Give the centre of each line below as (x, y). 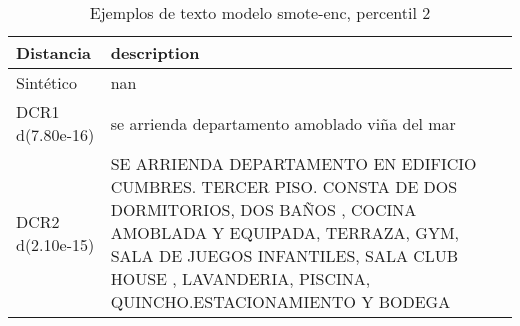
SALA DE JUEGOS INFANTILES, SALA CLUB (284, 255)
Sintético (46, 82)
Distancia (54, 52)
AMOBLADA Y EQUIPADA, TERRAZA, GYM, (285, 232)
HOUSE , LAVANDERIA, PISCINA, (240, 278)
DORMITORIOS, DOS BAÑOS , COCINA (263, 209)
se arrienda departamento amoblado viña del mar (283, 123)
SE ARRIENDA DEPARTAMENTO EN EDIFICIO (293, 163)
